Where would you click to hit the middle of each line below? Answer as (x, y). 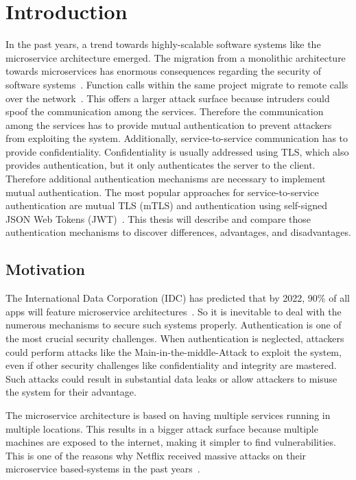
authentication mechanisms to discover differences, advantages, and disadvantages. (178, 232)
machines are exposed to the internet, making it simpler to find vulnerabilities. (171, 442)
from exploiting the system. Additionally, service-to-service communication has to (177, 138)
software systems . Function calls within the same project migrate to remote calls (177, 84)
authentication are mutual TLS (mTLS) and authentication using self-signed (166, 205)
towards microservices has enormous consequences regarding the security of (164, 71)
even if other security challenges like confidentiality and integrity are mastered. (171, 365)
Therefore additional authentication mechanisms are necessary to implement (166, 179)
